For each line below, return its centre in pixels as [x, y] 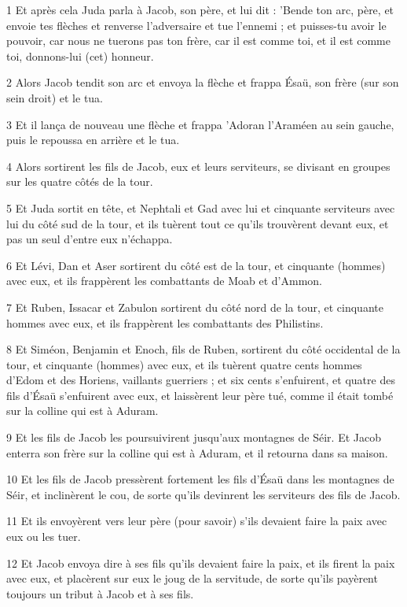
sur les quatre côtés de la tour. [80, 181]
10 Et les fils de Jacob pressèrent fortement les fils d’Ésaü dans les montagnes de [200, 479]
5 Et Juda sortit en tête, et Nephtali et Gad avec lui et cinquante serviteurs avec [201, 207]
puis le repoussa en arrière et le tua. [93, 140]
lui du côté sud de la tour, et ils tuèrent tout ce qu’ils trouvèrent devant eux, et [198, 223]
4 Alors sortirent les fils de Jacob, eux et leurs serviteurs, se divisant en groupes [198, 166]
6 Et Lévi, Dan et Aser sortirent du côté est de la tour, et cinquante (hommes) [196, 265]
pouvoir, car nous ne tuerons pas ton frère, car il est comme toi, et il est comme [198, 41]
